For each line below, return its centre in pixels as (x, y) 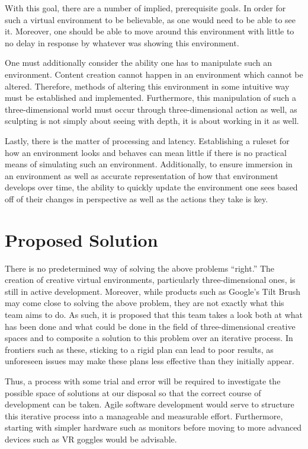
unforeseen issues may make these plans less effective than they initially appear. (150, 361)
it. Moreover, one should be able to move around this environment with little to (150, 31)
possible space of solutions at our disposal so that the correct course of (133, 392)
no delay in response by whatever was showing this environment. (122, 42)
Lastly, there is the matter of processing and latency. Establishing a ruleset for (147, 140)
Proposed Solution (81, 239)
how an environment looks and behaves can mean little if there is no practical (146, 152)
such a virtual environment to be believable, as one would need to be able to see (150, 19)
